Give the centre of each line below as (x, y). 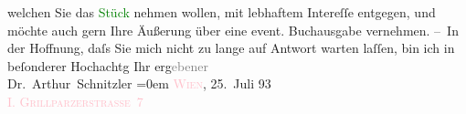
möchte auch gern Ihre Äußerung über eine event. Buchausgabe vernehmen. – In (233, 30)
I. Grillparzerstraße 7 (75, 101)
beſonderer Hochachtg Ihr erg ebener (108, 65)
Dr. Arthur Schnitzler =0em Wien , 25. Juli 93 (139, 83)
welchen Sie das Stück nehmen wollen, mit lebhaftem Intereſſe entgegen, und (222, 12)
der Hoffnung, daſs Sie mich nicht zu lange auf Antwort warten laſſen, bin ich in (231, 48)
